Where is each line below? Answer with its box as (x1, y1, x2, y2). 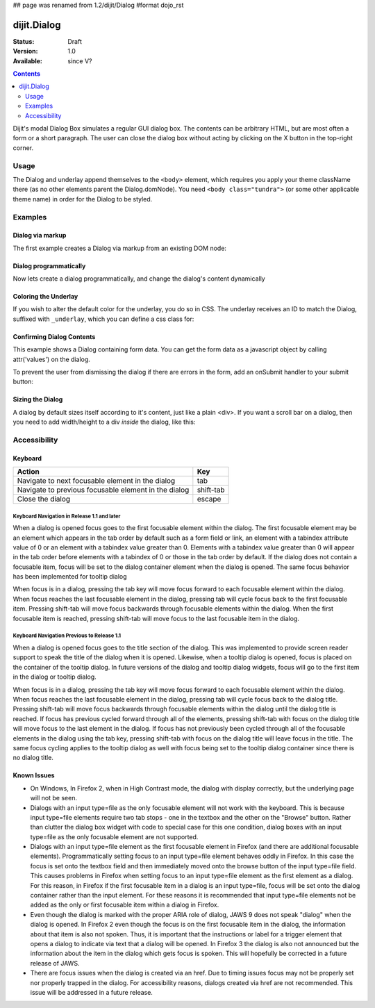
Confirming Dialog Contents (12, 332, 96, 340)
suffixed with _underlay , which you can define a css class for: (12, 315, 194, 323)
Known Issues (12, 771, 55, 779)
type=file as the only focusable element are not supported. (30, 832, 199, 841)
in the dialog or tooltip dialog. (12, 672, 97, 681)
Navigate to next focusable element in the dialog (17, 476, 176, 486)
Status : (12, 37, 35, 45)
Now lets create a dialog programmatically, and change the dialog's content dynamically (12, 274, 265, 283)
